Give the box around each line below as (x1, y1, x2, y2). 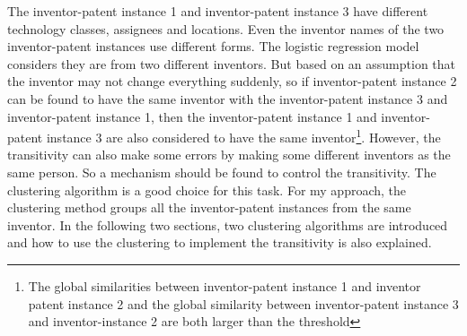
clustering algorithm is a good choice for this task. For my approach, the (7, 180, 407, 199)
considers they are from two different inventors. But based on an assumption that (7, 54, 455, 73)
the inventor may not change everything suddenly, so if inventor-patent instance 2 (7, 72, 457, 90)
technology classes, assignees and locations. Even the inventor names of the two (7, 19, 445, 38)
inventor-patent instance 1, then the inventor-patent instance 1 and (7, 107, 377, 125)
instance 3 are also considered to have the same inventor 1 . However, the (46, 125, 441, 146)
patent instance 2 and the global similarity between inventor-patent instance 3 (28, 294, 459, 313)
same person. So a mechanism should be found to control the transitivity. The (7, 163, 436, 181)
